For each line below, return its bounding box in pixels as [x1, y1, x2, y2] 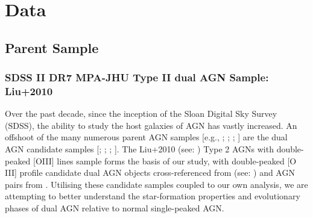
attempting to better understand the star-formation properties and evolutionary [5, 190, 300, 202]
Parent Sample [5, 38, 99, 57]
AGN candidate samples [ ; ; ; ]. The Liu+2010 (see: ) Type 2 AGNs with [5, 143, 274, 155]
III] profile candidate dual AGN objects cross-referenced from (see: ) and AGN [5, 166, 295, 179]
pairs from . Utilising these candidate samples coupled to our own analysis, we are [5, 178, 308, 190]
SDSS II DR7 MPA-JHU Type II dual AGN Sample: [5, 70, 269, 85]
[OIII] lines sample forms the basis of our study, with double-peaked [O [33, 154, 297, 167]
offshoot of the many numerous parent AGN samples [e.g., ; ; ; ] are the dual [5, 131, 288, 143]
